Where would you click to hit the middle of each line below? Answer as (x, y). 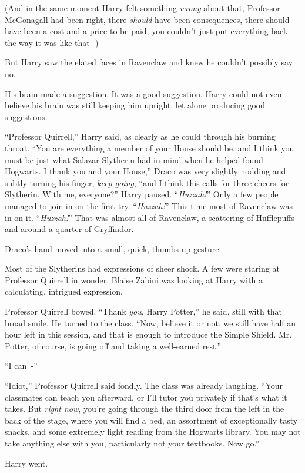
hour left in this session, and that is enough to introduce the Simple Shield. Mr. (148, 334)
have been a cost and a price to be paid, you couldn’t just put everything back (146, 31)
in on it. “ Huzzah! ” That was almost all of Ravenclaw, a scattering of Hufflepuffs (150, 217)
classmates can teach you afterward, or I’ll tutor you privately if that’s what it (146, 397)
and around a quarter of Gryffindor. (69, 229)
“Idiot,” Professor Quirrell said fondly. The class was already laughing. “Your (144, 386)
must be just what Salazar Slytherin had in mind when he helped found (134, 159)
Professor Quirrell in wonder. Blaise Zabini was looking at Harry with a (134, 279)
